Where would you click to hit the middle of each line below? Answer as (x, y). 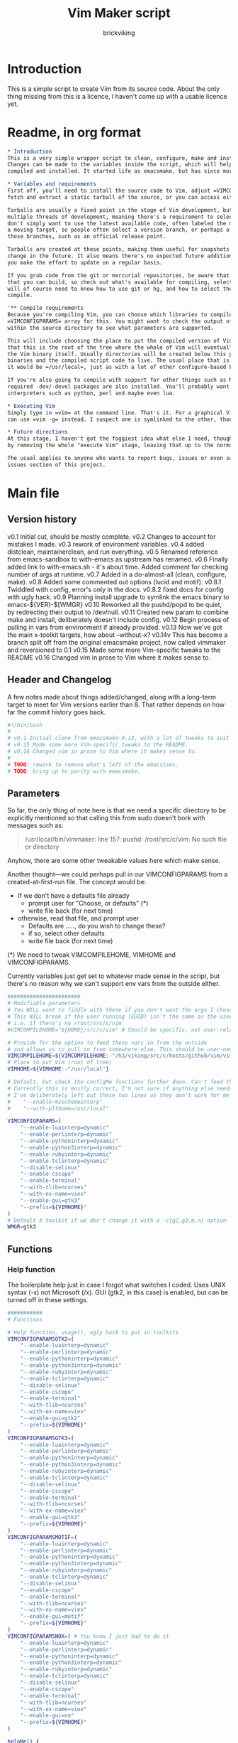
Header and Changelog (59, 680)
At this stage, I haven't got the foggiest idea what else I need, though (120, 439)
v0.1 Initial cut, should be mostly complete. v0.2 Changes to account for (112, 536)
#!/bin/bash (25, 725)
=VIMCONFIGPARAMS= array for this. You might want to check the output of (120, 321)
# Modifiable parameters (44, 1004)
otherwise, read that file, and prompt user (78, 918)
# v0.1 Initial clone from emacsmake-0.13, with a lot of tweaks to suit (119, 738)
